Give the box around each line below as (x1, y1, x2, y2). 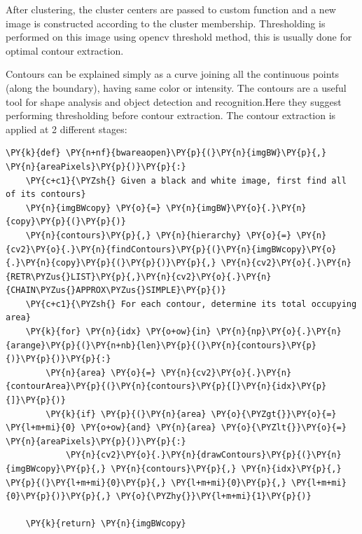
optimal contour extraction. (6, 43, 124, 57)
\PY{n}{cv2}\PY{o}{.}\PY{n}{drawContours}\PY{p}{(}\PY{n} (65, 450, 342, 460)
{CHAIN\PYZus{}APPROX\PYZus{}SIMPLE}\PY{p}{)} (6, 285, 226, 296)
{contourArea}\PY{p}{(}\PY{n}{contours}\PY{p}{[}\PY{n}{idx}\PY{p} (6, 381, 327, 392)
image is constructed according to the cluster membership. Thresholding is (6, 15, 326, 30)
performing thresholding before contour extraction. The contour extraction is (6, 108, 336, 123)
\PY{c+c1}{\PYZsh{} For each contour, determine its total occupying (25, 299, 357, 309)
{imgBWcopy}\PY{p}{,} (6, 464, 106, 474)
